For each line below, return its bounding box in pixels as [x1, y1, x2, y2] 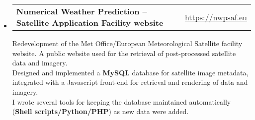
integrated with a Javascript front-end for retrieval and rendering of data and [12, 77, 248, 87]
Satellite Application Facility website [16, 17, 164, 28]
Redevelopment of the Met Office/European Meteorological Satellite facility [12, 38, 243, 48]
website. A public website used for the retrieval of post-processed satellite [12, 48, 236, 58]
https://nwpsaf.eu [184, 11, 247, 23]
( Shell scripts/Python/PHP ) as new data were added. [12, 106, 189, 117]
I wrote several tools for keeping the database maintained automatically [12, 96, 231, 107]
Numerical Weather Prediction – [16, 5, 147, 17]
